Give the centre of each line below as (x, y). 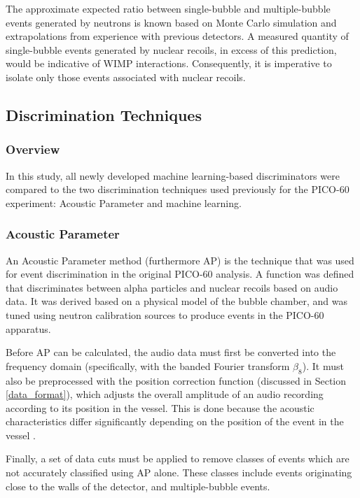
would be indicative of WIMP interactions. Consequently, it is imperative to (169, 63)
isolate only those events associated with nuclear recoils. (126, 77)
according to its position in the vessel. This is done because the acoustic (160, 407)
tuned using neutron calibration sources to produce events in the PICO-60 (165, 314)
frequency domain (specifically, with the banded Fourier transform (148, 365)
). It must (323, 365)
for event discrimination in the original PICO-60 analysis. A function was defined (180, 274)
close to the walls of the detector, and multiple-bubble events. (138, 486)
